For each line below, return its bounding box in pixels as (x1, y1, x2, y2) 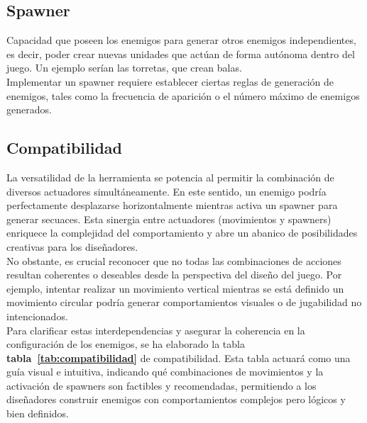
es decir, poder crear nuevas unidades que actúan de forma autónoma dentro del (6, 46, 355, 61)
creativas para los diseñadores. (6, 239, 138, 254)
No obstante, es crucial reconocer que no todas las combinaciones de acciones (6, 253, 341, 268)
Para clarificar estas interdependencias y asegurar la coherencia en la (6, 322, 305, 337)
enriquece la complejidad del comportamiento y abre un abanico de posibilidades (6, 225, 358, 240)
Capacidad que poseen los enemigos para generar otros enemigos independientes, (6, 33, 356, 47)
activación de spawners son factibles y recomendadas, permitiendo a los (6, 378, 317, 393)
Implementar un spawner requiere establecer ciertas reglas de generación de (6, 74, 334, 89)
